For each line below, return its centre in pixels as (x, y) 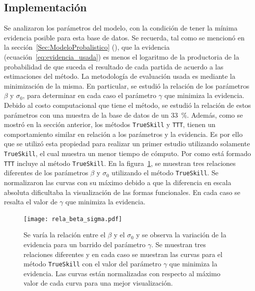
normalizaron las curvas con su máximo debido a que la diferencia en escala (118, 182)
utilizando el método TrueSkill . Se (165, 173)
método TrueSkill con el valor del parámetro (92, 264)
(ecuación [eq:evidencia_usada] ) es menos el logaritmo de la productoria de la (122, 56)
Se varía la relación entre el (65, 235)
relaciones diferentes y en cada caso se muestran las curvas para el (123, 254)
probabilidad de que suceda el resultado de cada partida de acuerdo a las (114, 66)
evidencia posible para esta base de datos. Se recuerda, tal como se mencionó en (124, 37)
